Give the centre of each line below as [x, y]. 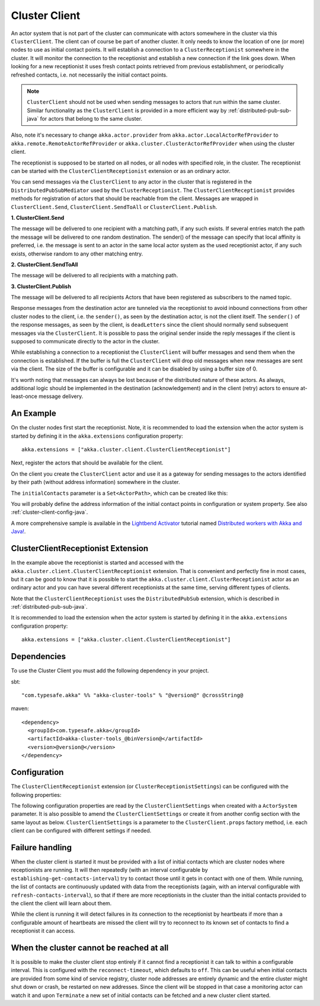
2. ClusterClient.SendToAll [44, 264]
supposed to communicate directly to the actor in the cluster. [85, 341]
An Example [33, 414]
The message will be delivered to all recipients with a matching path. [95, 276]
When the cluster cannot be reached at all [90, 948]
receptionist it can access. [43, 931]
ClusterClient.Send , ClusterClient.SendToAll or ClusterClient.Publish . [114, 207]
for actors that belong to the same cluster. [91, 119]
